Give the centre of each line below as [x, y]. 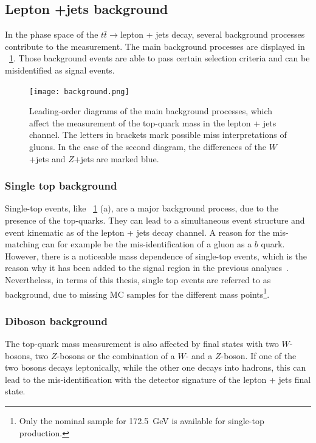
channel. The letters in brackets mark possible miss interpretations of [158, 135]
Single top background [61, 186]
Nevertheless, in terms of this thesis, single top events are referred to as [138, 279]
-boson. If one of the [259, 355]
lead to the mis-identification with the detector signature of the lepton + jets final [158, 379]
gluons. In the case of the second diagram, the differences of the [148, 147]
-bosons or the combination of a [116, 355]
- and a [199, 355]
